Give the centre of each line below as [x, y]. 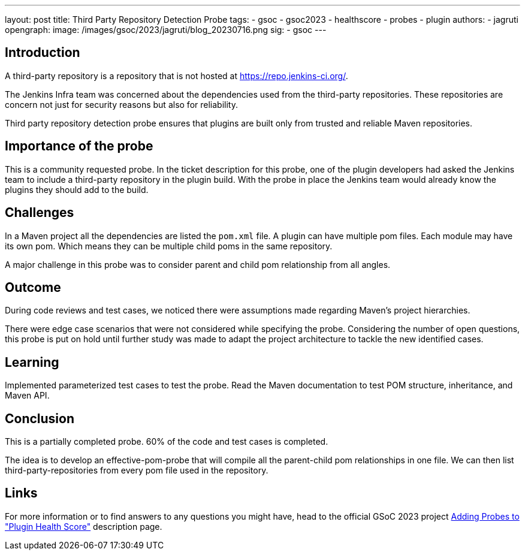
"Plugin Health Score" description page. [84, 526]
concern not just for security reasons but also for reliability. [121, 104]
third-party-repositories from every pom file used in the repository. [137, 470]
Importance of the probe [79, 146]
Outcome [33, 287]
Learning [32, 362]
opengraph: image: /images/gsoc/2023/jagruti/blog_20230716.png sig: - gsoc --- [166, 30]
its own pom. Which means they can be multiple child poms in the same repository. [169, 246]
